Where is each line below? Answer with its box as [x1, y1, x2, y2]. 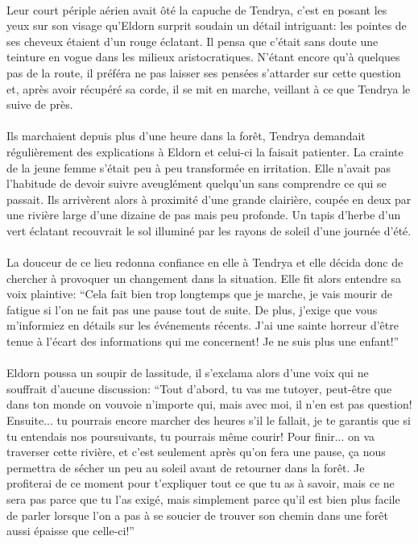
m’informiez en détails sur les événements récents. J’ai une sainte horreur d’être [6, 317, 399, 334]
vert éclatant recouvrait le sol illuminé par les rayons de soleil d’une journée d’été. [6, 222, 412, 239]
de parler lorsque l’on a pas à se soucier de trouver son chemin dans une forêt [6, 506, 388, 523]
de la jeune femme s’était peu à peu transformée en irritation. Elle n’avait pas [6, 159, 391, 176]
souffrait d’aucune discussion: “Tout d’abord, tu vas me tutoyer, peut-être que [6, 380, 392, 397]
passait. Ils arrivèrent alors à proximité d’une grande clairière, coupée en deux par [6, 190, 412, 207]
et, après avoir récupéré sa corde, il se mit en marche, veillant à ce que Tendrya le [6, 80, 411, 97]
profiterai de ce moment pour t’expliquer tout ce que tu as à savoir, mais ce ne [6, 475, 395, 492]
